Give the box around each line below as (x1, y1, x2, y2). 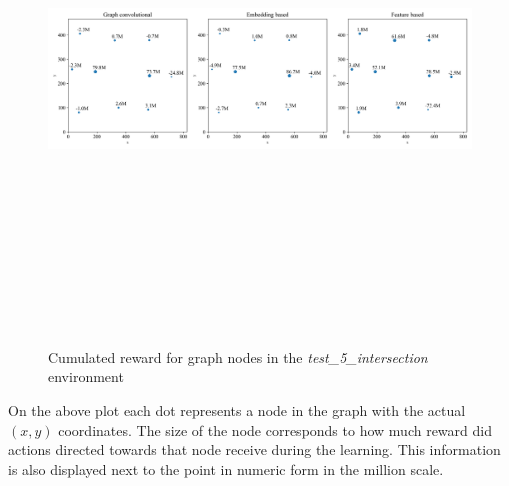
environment (48, 366, 124, 387)
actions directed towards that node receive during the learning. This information (8, 439, 501, 460)
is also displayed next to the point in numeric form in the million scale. (8, 458, 444, 479)
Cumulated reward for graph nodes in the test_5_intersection (48, 346, 428, 367)
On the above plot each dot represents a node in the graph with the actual (8, 399, 466, 420)
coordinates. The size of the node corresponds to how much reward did (58, 419, 492, 440)
